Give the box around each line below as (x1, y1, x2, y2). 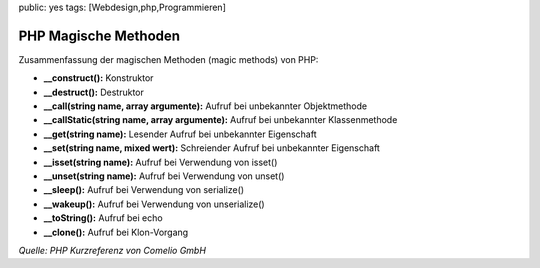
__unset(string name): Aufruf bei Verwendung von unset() (43, 170, 285, 182)
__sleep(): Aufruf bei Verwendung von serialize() (43, 184, 245, 196)
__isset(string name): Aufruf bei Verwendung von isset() (43, 156, 278, 168)
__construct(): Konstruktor (43, 72, 154, 84)
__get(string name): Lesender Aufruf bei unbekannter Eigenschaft (43, 128, 317, 140)
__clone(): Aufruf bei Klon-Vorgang (43, 226, 189, 238)
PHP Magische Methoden (18, 27, 180, 44)
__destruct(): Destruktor (43, 86, 144, 98)
